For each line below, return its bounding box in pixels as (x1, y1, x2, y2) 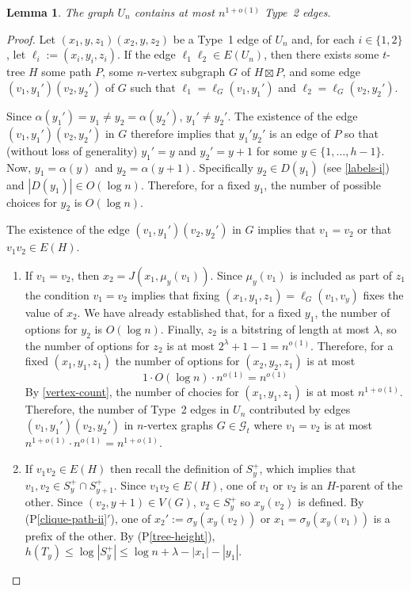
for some (256, 142, 298, 158)
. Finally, (160, 320, 204, 337)
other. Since (25, 494, 83, 510)
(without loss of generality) (6, 142, 138, 158)
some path (41, 63, 92, 80)
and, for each (291, 30, 355, 47)
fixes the (363, 286, 404, 303)
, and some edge (282, 63, 360, 80)
